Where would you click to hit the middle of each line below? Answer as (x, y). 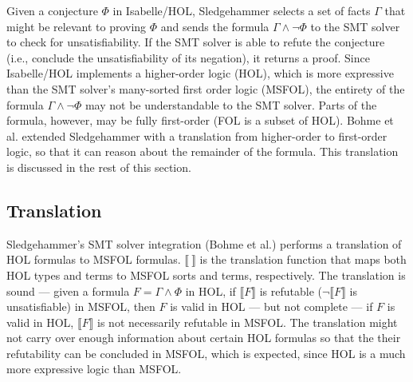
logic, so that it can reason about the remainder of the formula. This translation (203, 151)
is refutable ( (291, 290)
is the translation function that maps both (303, 259)
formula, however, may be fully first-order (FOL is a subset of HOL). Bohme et (200, 120)
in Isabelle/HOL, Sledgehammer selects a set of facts (242, 10)
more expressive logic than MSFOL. (94, 369)
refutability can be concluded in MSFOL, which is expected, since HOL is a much (206, 353)
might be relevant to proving (77, 26)
